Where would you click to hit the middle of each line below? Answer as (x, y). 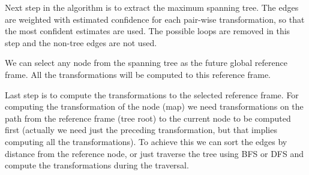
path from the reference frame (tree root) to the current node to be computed (148, 118)
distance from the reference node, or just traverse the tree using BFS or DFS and (154, 153)
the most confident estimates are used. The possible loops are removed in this (148, 31)
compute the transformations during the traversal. (97, 165)
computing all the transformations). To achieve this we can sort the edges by (146, 141)
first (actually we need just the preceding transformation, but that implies (141, 130)
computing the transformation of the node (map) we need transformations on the (154, 106)
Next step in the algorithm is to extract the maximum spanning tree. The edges (152, 7)
